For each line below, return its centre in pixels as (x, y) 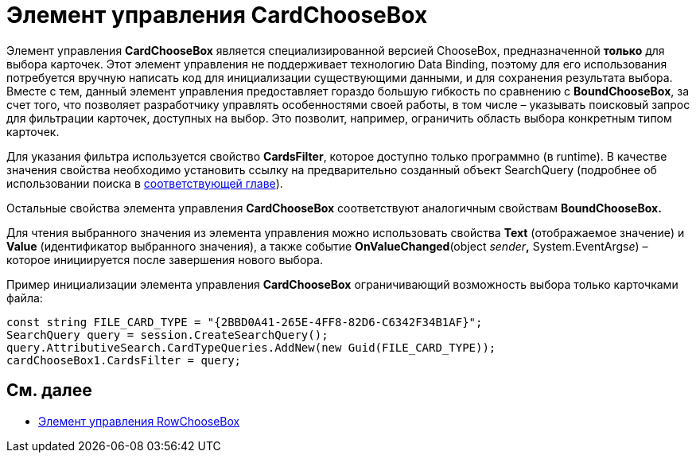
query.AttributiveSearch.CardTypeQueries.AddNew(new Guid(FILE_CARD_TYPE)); (251, 347)
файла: (25, 298)
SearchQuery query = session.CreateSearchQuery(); (167, 335)
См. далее (49, 391)
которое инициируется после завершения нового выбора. (165, 259)
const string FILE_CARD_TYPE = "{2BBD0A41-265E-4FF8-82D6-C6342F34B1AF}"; (245, 322)
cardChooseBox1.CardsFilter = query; (124, 360)
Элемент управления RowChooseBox (139, 421)
